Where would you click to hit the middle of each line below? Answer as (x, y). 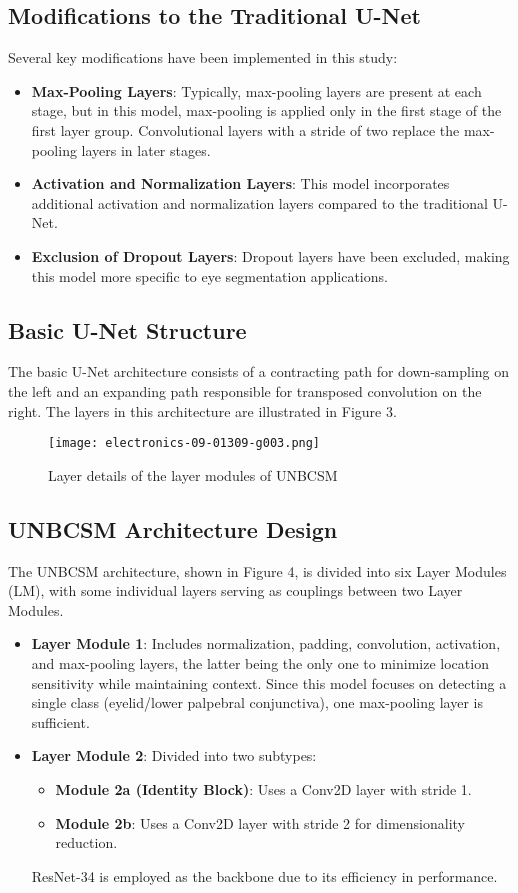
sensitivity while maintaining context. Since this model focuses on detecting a (269, 682)
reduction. (86, 842)
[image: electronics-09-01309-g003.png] (184, 443)
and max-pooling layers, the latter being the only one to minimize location (260, 662)
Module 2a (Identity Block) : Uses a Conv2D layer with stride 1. (263, 788)
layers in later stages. (146, 149)
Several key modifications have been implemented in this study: (203, 57)
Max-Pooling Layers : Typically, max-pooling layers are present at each (256, 90)
